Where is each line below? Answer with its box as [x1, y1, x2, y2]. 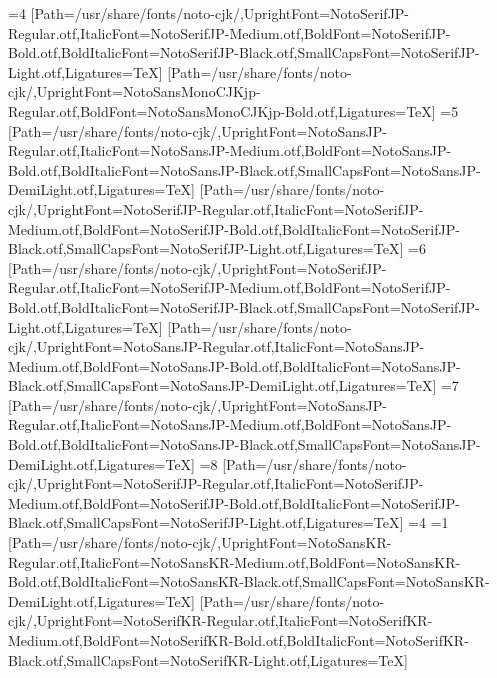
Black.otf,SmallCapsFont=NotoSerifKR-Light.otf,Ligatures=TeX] [8, 649, 408, 670]
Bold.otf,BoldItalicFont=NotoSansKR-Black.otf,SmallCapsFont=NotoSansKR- [8, 571, 490, 592]
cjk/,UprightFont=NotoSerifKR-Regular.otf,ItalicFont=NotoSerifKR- [8, 610, 433, 631]
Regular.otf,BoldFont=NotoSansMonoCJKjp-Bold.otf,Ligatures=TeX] [8, 100, 436, 121]
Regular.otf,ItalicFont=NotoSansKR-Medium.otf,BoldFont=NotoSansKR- [8, 551, 461, 572]
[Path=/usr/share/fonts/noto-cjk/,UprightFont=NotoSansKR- [8, 532, 392, 553]
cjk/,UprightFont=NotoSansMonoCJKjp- [8, 81, 261, 102]
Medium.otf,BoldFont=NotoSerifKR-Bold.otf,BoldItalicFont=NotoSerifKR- [8, 630, 469, 650]
